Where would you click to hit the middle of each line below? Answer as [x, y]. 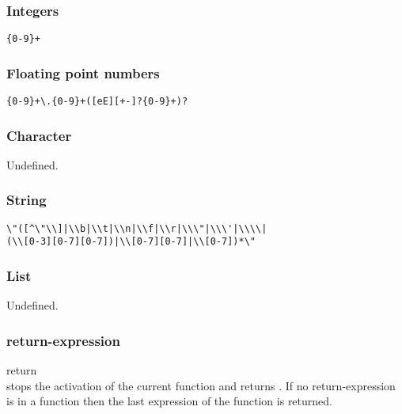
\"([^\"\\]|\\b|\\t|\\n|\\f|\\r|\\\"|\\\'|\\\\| [137, 228]
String [27, 200]
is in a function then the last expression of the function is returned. [169, 401]
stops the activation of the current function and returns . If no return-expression [201, 385]
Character [39, 135]
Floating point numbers [83, 72]
